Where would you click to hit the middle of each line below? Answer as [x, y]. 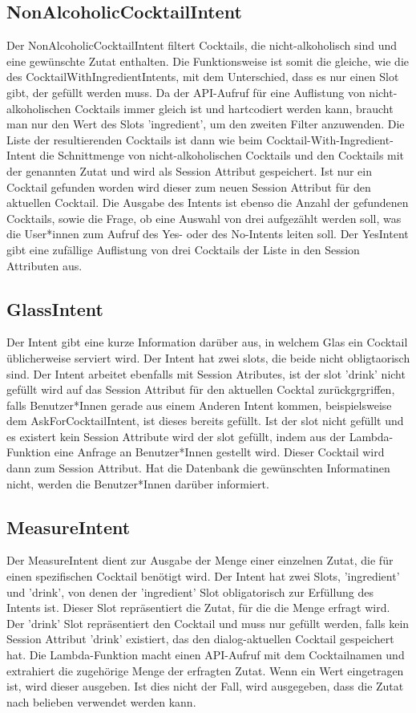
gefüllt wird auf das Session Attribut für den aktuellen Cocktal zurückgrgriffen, [201, 389]
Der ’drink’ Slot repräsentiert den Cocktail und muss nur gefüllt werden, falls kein [208, 623]
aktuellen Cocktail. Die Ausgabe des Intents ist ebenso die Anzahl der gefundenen [208, 203]
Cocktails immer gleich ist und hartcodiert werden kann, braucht [234, 108]
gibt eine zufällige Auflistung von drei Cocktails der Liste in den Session [183, 249]
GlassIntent [55, 308]
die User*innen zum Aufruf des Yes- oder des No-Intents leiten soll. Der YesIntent [208, 234]
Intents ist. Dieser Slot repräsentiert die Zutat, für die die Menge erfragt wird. [198, 608]
